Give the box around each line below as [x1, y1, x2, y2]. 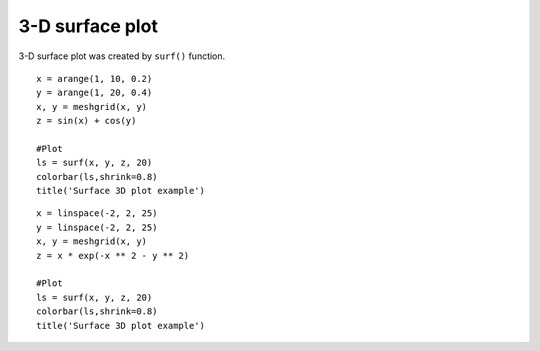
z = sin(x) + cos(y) [36, 115, 137, 127]
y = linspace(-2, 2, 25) [36, 221, 158, 233]
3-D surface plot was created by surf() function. [18, 50, 226, 62]
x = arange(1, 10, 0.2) [36, 73, 153, 84]
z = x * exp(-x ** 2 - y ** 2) [36, 250, 190, 261]
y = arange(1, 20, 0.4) [36, 87, 153, 99]
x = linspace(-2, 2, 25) [36, 208, 158, 219]
